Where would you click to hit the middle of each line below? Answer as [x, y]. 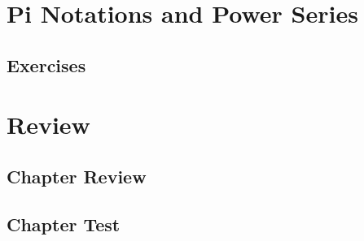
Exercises [46, 65]
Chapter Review [77, 176]
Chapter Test [64, 224]
